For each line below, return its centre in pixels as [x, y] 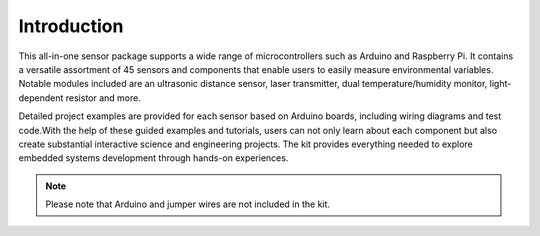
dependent [41, 97]
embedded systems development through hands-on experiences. [153, 158]
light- [500, 84]
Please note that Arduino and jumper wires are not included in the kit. [187, 204]
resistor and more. [103, 97]
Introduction [71, 26]
